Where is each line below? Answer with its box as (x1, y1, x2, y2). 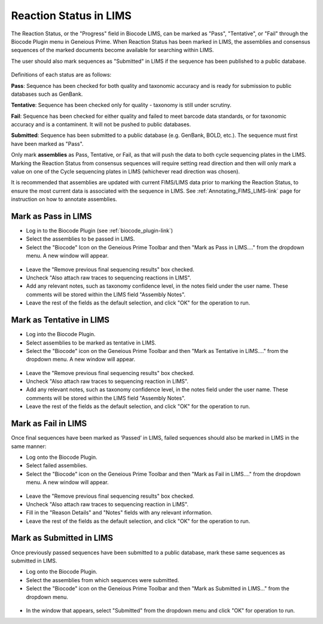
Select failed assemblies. (26, 462, 88, 469)
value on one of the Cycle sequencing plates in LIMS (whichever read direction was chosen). (11, 168, 240, 175)
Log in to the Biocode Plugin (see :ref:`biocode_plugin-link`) (26, 227, 173, 235)
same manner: (11, 443, 47, 450)
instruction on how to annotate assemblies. (11, 196, 117, 203)
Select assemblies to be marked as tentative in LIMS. (26, 339, 157, 346)
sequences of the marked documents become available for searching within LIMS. (11, 47, 214, 54)
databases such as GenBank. (11, 90, 83, 98)
